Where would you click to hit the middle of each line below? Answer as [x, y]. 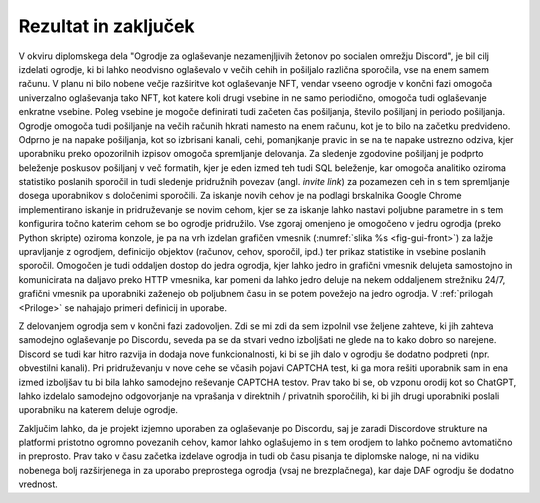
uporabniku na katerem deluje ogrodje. [98, 410]
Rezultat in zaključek [106, 26]
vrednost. [38, 484]
